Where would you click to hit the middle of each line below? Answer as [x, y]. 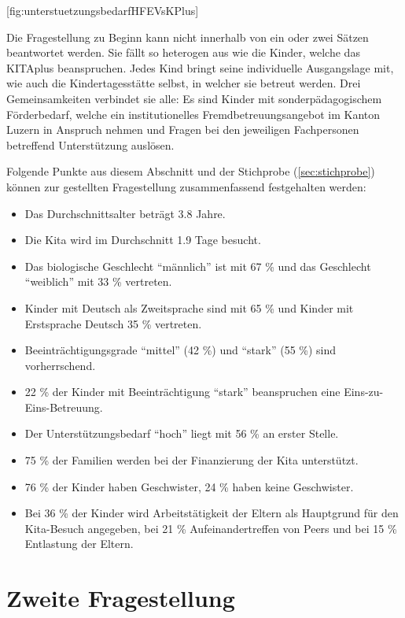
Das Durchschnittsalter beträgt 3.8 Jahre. [125, 213]
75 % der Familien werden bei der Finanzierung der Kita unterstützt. [191, 460]
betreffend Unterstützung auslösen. [90, 144]
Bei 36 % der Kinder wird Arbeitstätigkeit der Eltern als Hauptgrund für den [212, 513]
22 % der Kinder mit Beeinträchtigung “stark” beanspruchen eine [182, 392]
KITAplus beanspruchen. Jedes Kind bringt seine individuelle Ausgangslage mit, [200, 67]
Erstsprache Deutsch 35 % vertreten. [113, 323]
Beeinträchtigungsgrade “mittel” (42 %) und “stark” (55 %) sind [180, 350]
